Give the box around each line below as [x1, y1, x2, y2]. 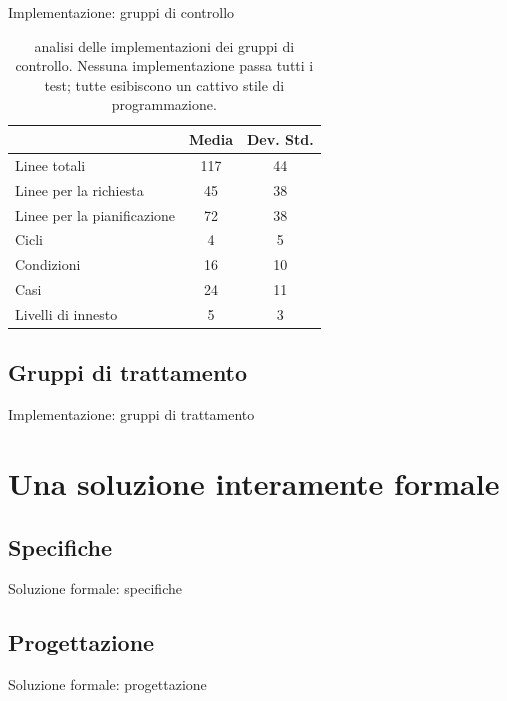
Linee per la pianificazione [15, 204, 176, 225]
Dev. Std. [246, 128, 314, 149]
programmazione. [111, 94, 217, 115]
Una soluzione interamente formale [8, 462, 500, 503]
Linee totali [15, 154, 86, 175]
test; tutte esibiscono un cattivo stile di [44, 74, 285, 95]
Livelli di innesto [15, 303, 118, 324]
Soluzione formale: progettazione [8, 674, 207, 695]
